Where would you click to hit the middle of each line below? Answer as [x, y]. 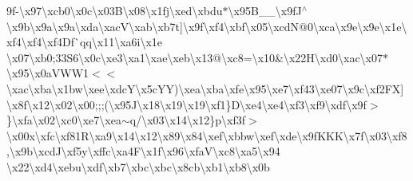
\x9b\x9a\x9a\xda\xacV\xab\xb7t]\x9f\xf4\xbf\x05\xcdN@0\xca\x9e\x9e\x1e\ [207, 26]
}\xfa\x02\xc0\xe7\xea [64, 120]
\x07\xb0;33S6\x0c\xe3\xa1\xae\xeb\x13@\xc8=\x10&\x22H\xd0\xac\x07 [195, 57]
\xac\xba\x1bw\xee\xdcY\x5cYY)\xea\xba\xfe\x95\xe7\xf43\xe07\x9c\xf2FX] [205, 88]
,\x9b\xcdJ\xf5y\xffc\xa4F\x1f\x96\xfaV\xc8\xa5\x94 [143, 151]
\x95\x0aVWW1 [48, 73]
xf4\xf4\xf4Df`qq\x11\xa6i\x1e [85, 42]
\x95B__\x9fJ [265, 10]
